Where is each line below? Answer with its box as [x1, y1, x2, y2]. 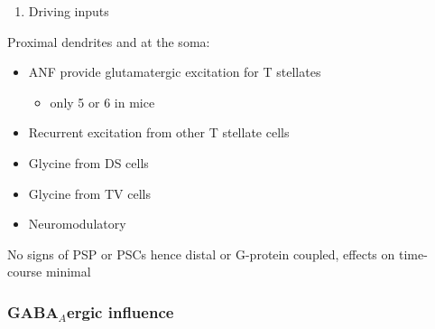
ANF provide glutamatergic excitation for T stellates [28, 62, 321, 81]
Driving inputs [28, 2, 109, 20]
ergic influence [67, 300, 174, 323]
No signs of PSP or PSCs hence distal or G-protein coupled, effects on [7, 244, 395, 263]
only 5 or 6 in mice [50, 92, 155, 111]
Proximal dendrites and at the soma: [7, 32, 210, 51]
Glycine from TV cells [28, 183, 151, 202]
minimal [45, 262, 91, 281]
